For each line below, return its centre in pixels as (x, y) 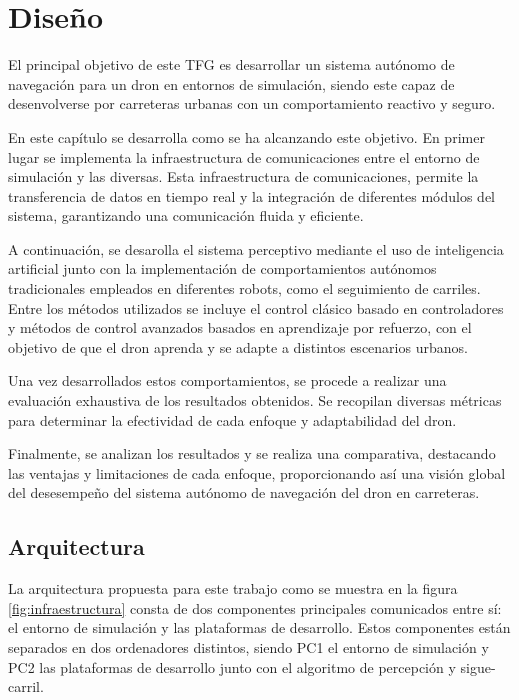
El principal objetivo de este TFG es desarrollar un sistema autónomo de (231, 64)
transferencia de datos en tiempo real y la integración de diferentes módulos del (251, 195)
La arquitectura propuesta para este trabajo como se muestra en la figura (233, 588)
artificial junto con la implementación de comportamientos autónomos (222, 268)
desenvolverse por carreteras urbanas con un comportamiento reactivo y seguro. (252, 103)
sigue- (478, 666)
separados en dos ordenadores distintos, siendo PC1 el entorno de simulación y (248, 646)
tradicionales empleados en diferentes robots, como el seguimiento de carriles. (244, 288)
